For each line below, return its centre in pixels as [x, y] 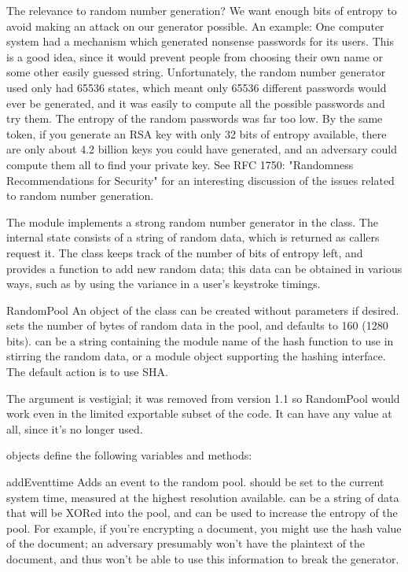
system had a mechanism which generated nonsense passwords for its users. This [200, 41]
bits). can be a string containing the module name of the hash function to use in [200, 340]
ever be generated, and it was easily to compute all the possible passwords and [196, 103]
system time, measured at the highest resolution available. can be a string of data [203, 497]
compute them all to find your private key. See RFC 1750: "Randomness [180, 164]
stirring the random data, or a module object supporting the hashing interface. [196, 356]
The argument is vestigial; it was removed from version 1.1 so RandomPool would [203, 398]
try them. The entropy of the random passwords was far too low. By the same [195, 118]
